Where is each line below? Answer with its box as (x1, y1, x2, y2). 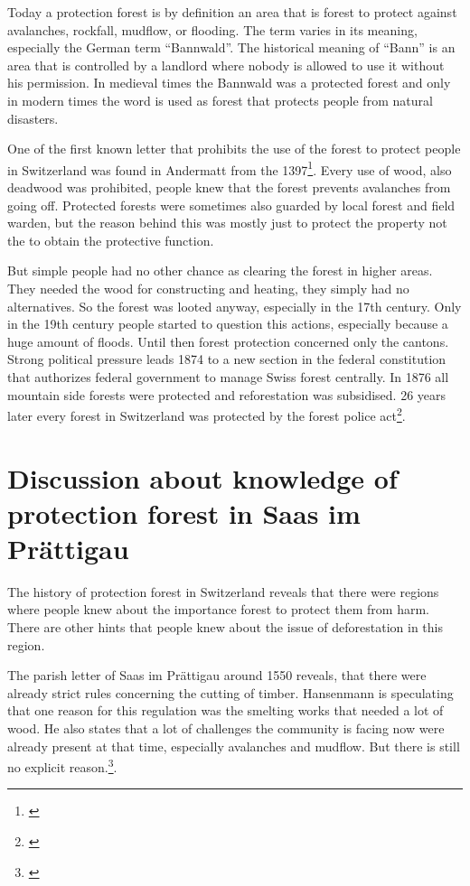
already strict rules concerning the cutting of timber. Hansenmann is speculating (7, 683, 454, 702)
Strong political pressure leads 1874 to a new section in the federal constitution (7, 350, 446, 368)
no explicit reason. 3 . (7, 755, 117, 776)
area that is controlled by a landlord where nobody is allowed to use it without (7, 55, 445, 74)
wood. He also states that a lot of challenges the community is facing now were (7, 719, 445, 738)
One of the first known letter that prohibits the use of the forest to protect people (7, 139, 461, 158)
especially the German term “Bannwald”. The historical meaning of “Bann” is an (7, 38, 456, 57)
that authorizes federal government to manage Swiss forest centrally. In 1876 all (7, 367, 449, 386)
